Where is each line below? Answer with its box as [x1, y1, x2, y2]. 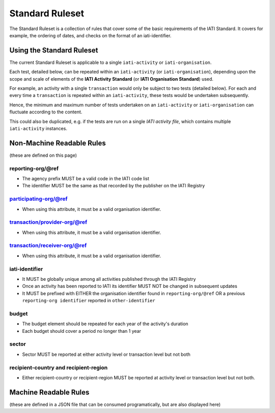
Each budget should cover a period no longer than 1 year [22, 328, 141, 334]
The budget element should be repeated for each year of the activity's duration [22, 321, 188, 327]
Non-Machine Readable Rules [9, 138, 106, 148]
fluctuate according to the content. [9, 109, 82, 115]
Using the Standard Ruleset [9, 46, 98, 55]
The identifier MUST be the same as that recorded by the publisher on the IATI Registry [22, 183, 205, 189]
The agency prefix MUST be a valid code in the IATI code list [22, 176, 150, 182]
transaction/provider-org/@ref [9, 218, 88, 226]
